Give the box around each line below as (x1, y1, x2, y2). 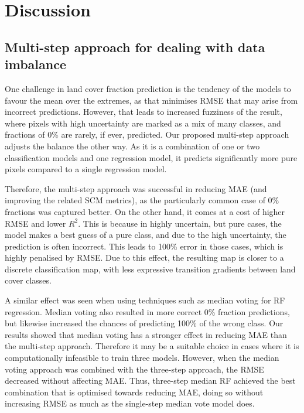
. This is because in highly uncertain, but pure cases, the (78, 217, 282, 229)
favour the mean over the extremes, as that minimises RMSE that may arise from (5, 94, 298, 106)
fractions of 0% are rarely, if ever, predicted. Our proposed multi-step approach (5, 128, 289, 141)
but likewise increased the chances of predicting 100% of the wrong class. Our (5, 317, 283, 329)
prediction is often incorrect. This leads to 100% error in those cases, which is (5, 240, 283, 252)
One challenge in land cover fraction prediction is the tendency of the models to (5, 82, 291, 94)
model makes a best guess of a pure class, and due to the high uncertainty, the (5, 228, 286, 241)
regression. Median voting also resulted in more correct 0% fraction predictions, (5, 305, 290, 318)
